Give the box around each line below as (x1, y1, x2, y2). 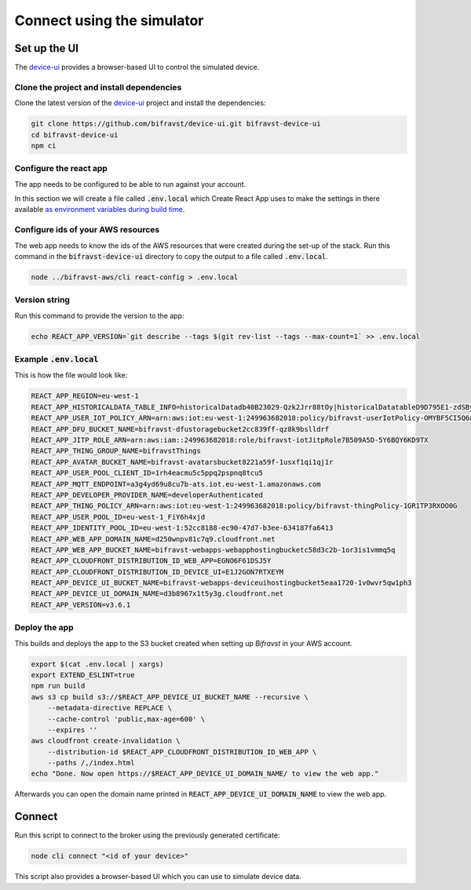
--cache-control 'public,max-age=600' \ (47, 714, 206, 724)
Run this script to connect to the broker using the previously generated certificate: (14, 830, 280, 840)
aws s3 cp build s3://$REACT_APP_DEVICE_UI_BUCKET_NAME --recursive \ (31, 692, 309, 702)
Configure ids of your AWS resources (14, 224, 160, 235)
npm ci (31, 141, 57, 150)
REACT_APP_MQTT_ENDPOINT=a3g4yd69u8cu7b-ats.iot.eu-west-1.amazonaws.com (31, 480, 321, 488)
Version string (14, 294, 71, 305)
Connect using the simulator (14, 12, 204, 29)
